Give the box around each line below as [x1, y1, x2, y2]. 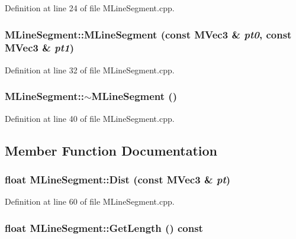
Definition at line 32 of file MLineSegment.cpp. [5, 63, 175, 76]
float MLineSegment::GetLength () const [5, 220, 203, 235]
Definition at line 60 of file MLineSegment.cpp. [5, 195, 175, 208]
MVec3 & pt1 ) [5, 40, 75, 55]
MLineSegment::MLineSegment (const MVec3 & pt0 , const [5, 27, 292, 41]
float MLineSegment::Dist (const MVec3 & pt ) [5, 172, 231, 186]
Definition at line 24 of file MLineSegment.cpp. [5, 2, 175, 14]
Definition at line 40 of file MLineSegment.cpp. [5, 112, 175, 124]
